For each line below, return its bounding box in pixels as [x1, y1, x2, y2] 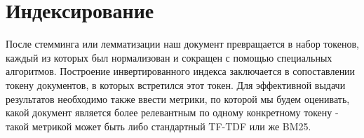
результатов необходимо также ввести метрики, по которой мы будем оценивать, [6, 91, 350, 106]
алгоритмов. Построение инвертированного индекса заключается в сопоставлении [6, 64, 356, 78]
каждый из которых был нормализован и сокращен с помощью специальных [6, 50, 332, 64]
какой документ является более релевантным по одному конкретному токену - [6, 105, 339, 120]
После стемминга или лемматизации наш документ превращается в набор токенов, [6, 36, 359, 51]
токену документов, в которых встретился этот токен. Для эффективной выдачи [6, 77, 346, 92]
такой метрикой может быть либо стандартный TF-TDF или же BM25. [6, 118, 311, 133]
